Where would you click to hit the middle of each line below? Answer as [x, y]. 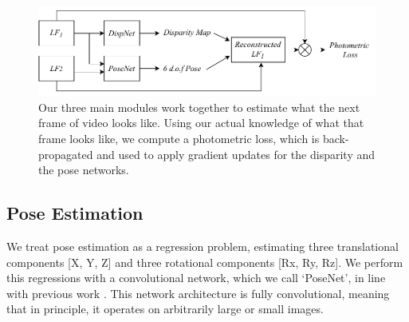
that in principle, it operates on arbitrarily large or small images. [165, 309]
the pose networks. [84, 170]
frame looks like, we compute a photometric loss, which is [179, 138]
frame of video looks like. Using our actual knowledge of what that [201, 123]
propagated [66, 154]
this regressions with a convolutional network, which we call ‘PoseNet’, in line [196, 278]
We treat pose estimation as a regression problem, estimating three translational [203, 246]
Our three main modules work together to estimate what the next [199, 107]
